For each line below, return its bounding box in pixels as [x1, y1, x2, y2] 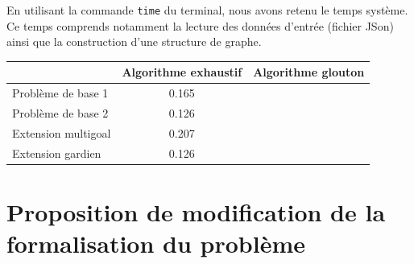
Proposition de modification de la [6, 196, 386, 228]
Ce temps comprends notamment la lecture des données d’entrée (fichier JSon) [6, 17, 394, 34]
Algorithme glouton [253, 64, 365, 80]
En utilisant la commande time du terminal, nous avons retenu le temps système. [6, 2, 408, 18]
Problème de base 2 [12, 105, 109, 122]
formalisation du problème [6, 227, 306, 260]
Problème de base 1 [12, 85, 109, 101]
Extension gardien [12, 144, 101, 161]
